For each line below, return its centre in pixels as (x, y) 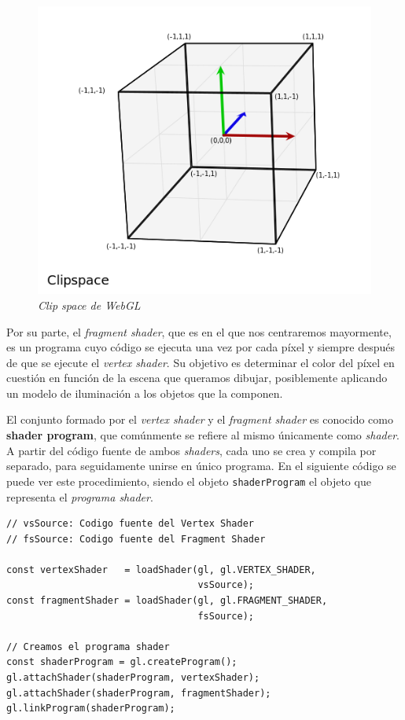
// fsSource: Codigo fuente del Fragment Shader (136, 539)
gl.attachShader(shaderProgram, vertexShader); (133, 678)
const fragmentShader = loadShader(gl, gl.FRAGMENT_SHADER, (167, 601)
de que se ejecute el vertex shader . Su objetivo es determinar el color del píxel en (201, 362)
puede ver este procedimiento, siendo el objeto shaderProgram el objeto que (189, 481)
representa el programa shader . (80, 496)
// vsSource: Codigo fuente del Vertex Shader (130, 524)
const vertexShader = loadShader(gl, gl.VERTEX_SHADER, (161, 569)
